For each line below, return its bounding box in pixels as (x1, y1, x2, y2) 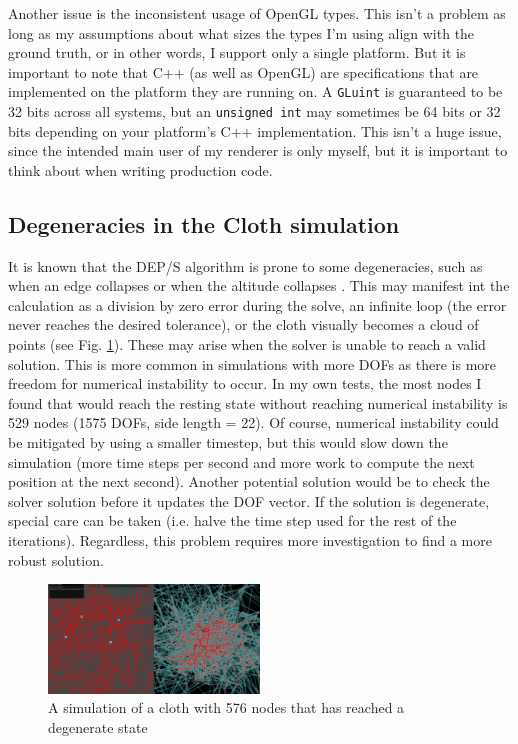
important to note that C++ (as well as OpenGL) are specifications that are (8, 61, 479, 82)
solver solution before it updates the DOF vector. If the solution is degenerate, (8, 490, 490, 511)
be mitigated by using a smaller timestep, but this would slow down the (8, 432, 448, 453)
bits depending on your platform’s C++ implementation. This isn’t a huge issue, (8, 120, 502, 141)
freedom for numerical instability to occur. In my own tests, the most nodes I (8, 373, 482, 394)
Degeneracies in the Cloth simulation (8, 208, 400, 239)
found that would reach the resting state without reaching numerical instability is (8, 392, 508, 413)
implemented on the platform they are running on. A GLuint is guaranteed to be (8, 81, 503, 102)
